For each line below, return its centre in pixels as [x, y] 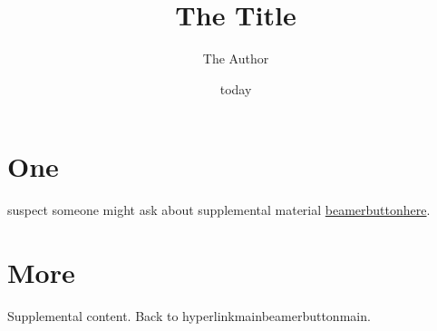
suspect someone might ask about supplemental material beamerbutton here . [219, 210]
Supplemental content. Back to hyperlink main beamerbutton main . [189, 315]
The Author [236, 58]
